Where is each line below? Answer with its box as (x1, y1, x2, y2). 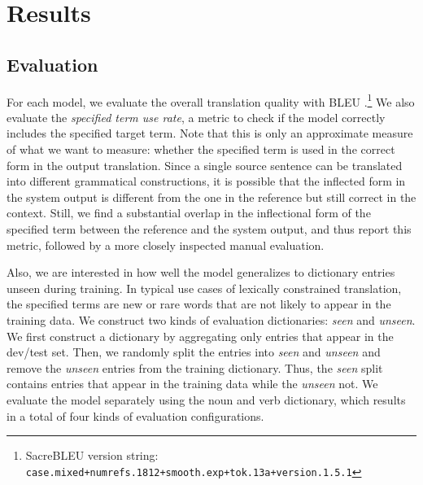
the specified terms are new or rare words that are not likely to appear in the (7, 295, 391, 312)
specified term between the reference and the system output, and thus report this (7, 220, 412, 237)
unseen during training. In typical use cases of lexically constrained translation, (7, 279, 402, 296)
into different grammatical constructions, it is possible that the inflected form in (7, 173, 406, 190)
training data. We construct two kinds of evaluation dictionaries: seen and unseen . (7, 311, 416, 328)
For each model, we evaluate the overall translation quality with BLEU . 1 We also (7, 90, 415, 110)
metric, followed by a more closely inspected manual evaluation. (7, 236, 325, 253)
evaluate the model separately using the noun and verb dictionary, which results (7, 391, 406, 408)
